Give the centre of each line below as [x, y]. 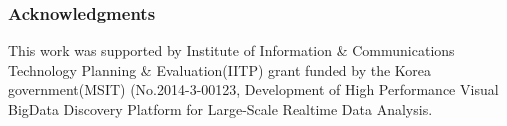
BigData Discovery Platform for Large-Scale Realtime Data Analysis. [220, 109]
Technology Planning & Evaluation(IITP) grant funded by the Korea [220, 69]
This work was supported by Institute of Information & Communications [231, 50]
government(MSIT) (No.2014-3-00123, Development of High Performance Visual [253, 89]
